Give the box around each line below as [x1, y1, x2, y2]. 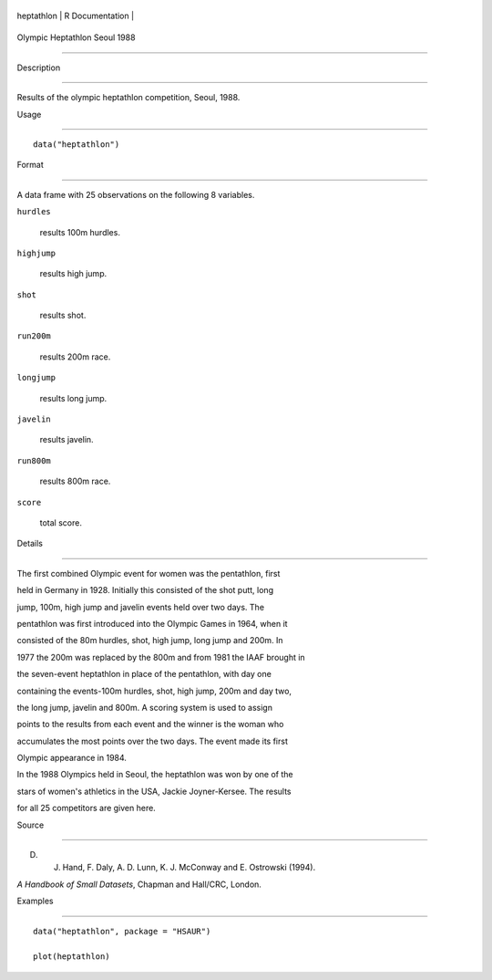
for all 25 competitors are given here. [16, 803, 157, 814]
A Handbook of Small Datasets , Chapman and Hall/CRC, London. [16, 879, 261, 890]
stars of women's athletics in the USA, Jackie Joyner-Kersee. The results [16, 786, 292, 797]
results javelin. [39, 434, 95, 445]
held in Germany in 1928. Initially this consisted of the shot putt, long [16, 585, 273, 596]
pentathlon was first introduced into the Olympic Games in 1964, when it [16, 618, 288, 629]
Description [16, 62, 61, 73]
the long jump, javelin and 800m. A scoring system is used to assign [16, 702, 273, 713]
